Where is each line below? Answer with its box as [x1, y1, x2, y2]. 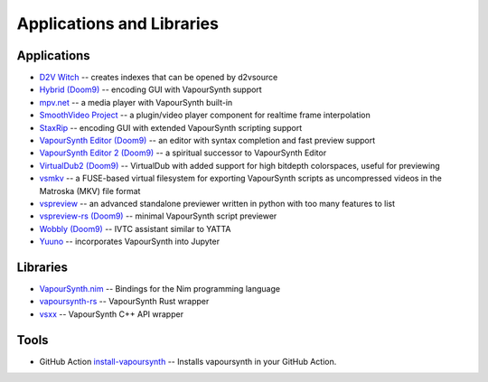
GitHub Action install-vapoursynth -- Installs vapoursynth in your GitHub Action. [39, 356, 337, 367]
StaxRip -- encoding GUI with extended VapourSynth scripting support [39, 122, 303, 133]
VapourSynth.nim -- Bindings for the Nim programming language [39, 284, 280, 294]
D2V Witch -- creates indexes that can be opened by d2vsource [39, 72, 278, 83]
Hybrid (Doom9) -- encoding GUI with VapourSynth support [39, 84, 262, 95]
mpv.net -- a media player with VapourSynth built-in [39, 97, 233, 107]
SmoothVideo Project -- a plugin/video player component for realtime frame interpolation [39, 109, 371, 121]
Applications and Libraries [16, 14, 219, 33]
